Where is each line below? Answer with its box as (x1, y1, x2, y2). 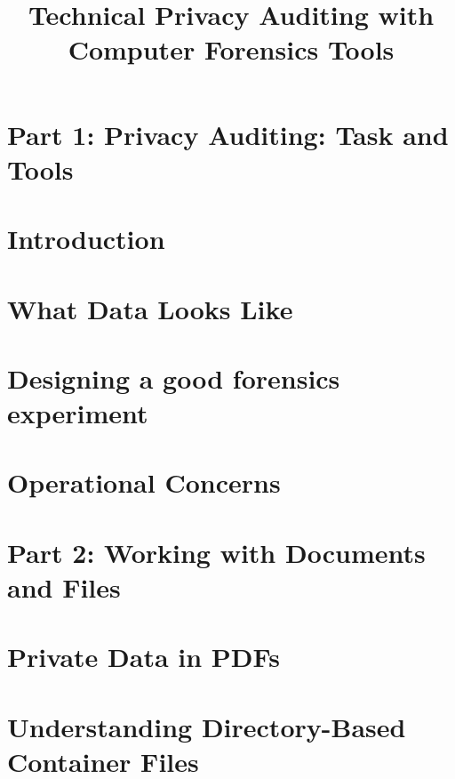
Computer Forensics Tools (68, 31, 395, 68)
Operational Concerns (7, 464, 281, 501)
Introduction (7, 221, 165, 257)
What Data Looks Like (7, 290, 293, 326)
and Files (7, 569, 121, 605)
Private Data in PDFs (7, 638, 280, 675)
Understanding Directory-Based (7, 708, 406, 744)
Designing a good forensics (7, 359, 340, 396)
